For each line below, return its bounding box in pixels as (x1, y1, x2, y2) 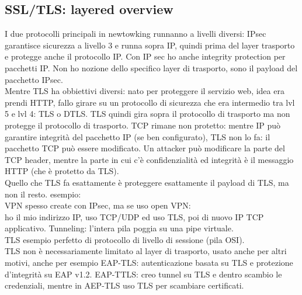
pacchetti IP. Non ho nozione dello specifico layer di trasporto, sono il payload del (5, 61, 298, 74)
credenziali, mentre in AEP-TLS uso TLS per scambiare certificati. (5, 279, 244, 291)
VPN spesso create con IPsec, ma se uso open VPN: (5, 199, 191, 211)
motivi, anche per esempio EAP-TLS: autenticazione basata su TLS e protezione (5, 256, 293, 269)
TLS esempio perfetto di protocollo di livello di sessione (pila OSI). (5, 233, 245, 245)
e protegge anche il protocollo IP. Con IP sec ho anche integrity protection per (5, 50, 286, 63)
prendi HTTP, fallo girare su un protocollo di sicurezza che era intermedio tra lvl (5, 96, 295, 108)
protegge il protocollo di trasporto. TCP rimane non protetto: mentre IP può (5, 119, 281, 131)
